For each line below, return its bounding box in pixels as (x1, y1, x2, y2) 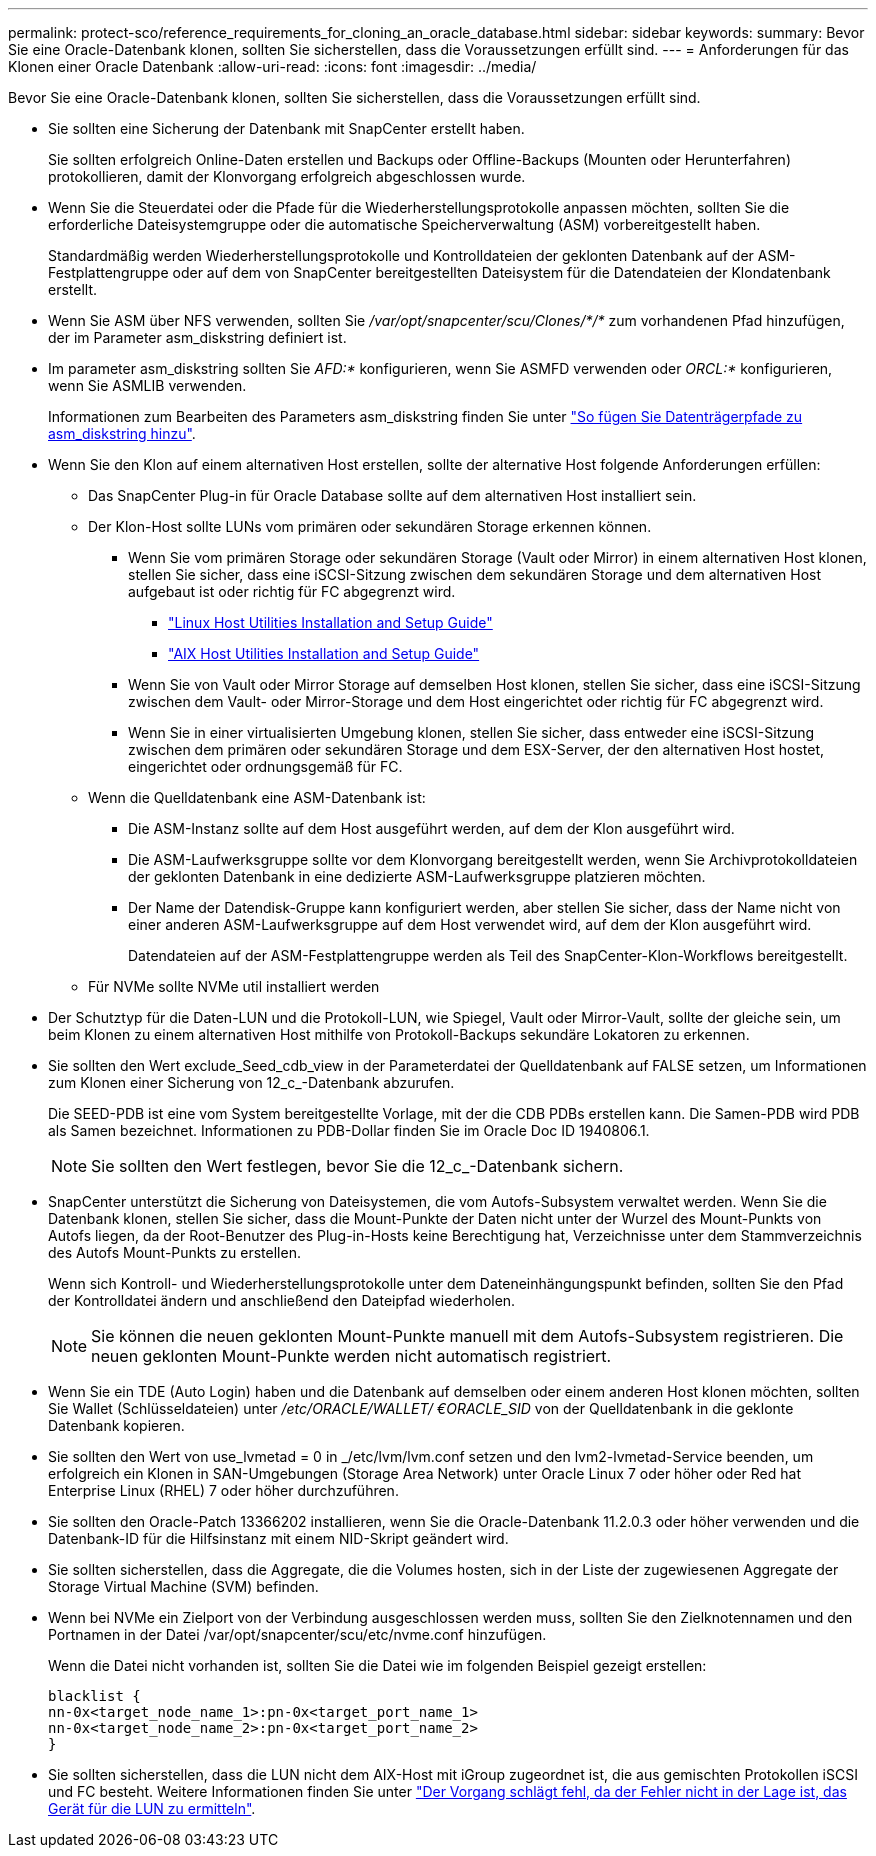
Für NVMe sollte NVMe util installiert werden (88, 978, 380, 995)
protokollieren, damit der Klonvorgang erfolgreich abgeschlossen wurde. (48, 168, 526, 185)
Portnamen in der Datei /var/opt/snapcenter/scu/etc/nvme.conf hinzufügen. (48, 1626, 547, 1643)
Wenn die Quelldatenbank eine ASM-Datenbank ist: (88, 789, 426, 806)
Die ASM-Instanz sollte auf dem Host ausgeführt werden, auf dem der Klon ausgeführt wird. (128, 820, 735, 837)
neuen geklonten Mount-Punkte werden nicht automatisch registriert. (91, 1346, 612, 1366)
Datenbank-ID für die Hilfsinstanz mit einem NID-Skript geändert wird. (48, 1530, 509, 1547)
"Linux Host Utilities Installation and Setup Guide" (168, 614, 493, 631)
